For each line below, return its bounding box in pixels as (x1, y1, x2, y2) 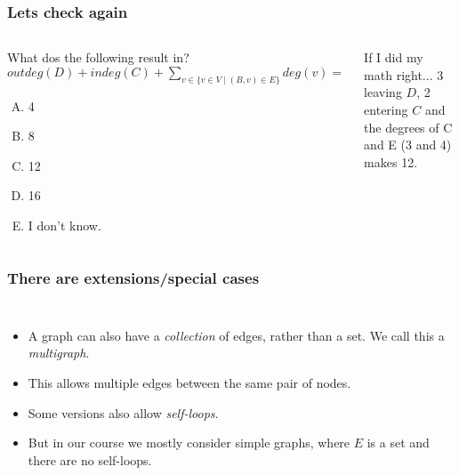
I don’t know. (28, 216, 101, 235)
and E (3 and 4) (364, 135, 452, 154)
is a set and (366, 433, 430, 452)
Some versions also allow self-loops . (28, 403, 219, 422)
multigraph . (28, 343, 90, 362)
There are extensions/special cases (7, 266, 260, 288)
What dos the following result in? (7, 48, 189, 67)
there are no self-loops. (28, 450, 152, 469)
